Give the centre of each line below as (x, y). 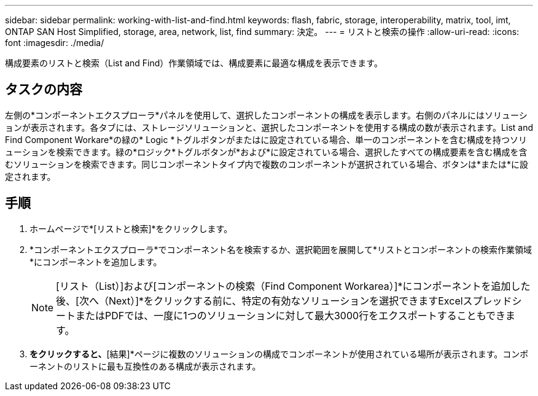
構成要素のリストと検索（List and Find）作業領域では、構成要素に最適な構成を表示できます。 (194, 63)
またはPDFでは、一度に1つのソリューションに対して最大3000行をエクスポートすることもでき (291, 315)
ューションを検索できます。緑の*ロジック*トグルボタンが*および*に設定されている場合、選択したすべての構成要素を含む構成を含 (266, 152)
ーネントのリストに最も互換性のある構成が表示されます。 (145, 366)
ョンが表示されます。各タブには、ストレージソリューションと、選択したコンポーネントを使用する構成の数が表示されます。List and (269, 127)
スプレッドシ (492, 301)
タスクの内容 (44, 90)
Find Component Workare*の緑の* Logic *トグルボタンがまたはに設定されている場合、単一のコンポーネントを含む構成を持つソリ (266, 139)
